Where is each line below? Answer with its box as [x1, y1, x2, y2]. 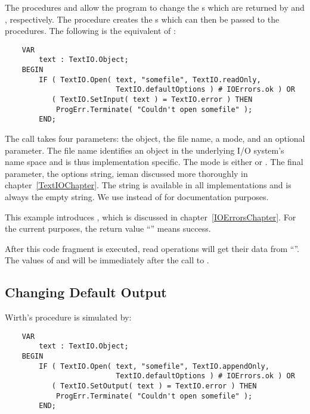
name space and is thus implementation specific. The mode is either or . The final [5, 155, 303, 168]
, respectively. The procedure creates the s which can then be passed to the [5, 13, 280, 25]
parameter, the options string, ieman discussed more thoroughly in [5, 167, 248, 179]
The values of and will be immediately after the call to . [5, 254, 209, 266]
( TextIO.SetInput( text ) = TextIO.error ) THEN [51, 95, 253, 104]
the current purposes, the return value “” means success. [5, 222, 211, 235]
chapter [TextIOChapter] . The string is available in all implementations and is [5, 179, 292, 191]
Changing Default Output [5, 283, 167, 301]
